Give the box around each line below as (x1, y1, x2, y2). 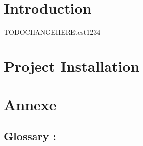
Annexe (4, 94, 57, 114)
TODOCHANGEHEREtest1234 (4, 27, 101, 37)
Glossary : (4, 128, 57, 143)
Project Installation (4, 55, 140, 75)
